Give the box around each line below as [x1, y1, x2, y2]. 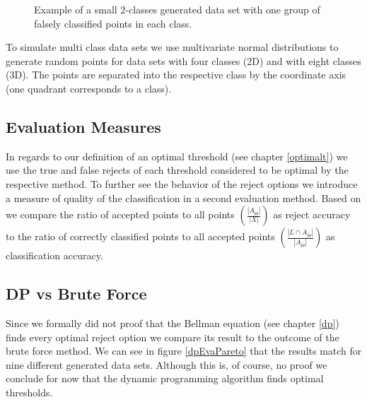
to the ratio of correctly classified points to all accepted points [6, 229, 275, 244]
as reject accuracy [273, 207, 351, 222]
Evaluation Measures [6, 115, 161, 137]
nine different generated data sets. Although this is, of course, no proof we [6, 357, 327, 372]
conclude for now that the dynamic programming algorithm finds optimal [6, 371, 324, 386]
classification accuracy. [6, 248, 103, 263]
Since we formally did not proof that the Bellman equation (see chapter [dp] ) [6, 315, 339, 330]
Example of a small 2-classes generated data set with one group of [34, 2, 320, 16]
